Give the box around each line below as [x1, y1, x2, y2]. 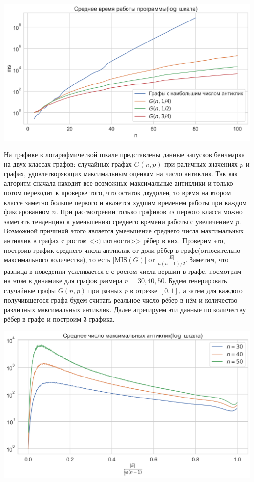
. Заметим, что [185, 254, 229, 265]
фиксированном [4, 207, 50, 217]
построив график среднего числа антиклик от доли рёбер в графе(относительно [4, 245, 241, 255]
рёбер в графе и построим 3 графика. [4, 314, 115, 324]
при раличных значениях [164, 159, 238, 169]
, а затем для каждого [178, 285, 243, 295]
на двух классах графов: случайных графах [4, 159, 132, 169]
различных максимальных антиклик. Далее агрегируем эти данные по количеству [4, 304, 246, 314]
